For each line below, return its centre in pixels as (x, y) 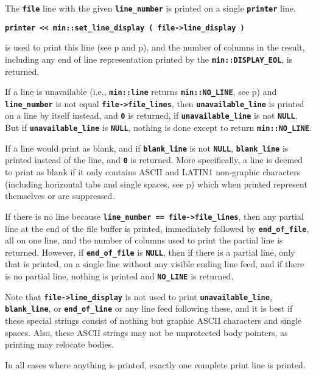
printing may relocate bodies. (60, 344)
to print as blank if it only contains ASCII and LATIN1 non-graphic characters (153, 172)
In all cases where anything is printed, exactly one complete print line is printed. (155, 364)
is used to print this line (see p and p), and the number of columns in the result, (155, 47)
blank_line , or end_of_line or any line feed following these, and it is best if (149, 308)
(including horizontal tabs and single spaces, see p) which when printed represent (156, 184)
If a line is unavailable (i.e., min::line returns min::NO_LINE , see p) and (141, 92)
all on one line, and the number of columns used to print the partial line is (144, 240)
